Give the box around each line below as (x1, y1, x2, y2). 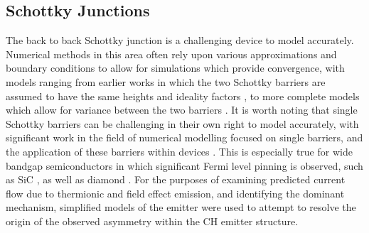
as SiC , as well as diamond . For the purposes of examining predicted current (6, 172, 346, 187)
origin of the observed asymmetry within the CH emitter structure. (6, 213, 299, 228)
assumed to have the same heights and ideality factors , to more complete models (6, 88, 360, 103)
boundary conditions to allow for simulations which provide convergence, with (6, 60, 345, 75)
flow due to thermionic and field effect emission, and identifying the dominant (6, 185, 345, 200)
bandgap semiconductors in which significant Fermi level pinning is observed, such (6, 158, 363, 173)
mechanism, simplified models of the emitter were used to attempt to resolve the (6, 200, 356, 215)
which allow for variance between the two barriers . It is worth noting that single (6, 102, 358, 117)
